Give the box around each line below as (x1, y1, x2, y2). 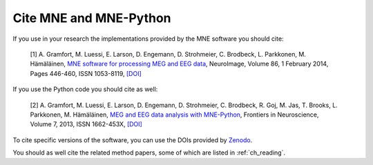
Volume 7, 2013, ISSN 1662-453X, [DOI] (30, 120, 143, 128)
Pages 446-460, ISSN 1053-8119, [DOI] (30, 69, 142, 77)
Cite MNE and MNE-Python (12, 10, 171, 26)
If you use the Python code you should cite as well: (12, 85, 158, 93)
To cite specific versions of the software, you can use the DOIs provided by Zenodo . (12, 135, 253, 144)
